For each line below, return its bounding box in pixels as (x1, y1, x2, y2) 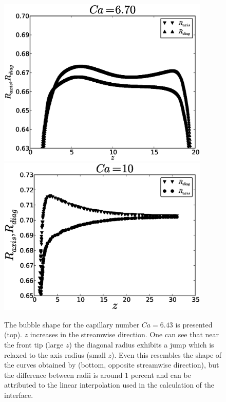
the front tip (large (4, 339, 64, 350)
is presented (175, 319, 213, 330)
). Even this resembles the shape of (111, 349, 222, 360)
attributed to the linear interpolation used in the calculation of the (4, 379, 214, 390)
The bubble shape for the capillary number (4, 319, 140, 330)
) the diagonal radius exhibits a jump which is (69, 339, 214, 350)
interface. (4, 389, 33, 400)
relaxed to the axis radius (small (4, 349, 106, 360)
